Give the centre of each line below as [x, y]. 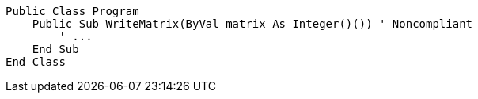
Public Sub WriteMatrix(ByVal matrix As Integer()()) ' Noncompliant [252, 24]
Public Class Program [72, 11]
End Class [36, 62]
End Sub [55, 49]
